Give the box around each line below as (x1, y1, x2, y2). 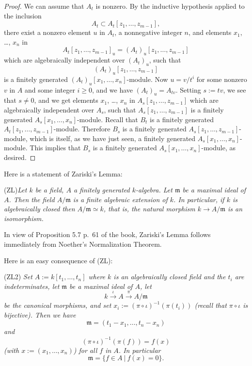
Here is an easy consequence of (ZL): (4, 255, 113, 265)
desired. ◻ (4, 152, 36, 162)
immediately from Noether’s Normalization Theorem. (4, 239, 162, 249)
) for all (73, 345, 97, 355)
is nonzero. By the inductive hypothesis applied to (95, 1, 245, 11)
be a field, (35, 185, 64, 195)
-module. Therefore (53, 124, 110, 134)
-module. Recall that (77, 114, 138, 124)
